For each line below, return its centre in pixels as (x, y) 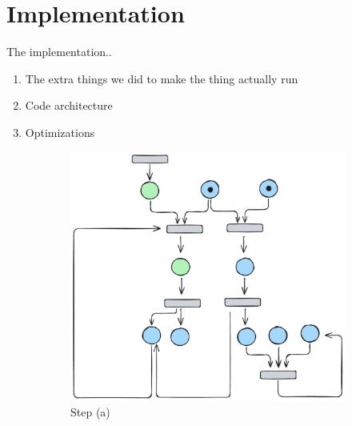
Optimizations (60, 132)
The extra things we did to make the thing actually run (162, 78)
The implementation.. (59, 52)
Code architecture (69, 105)
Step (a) (90, 412)
